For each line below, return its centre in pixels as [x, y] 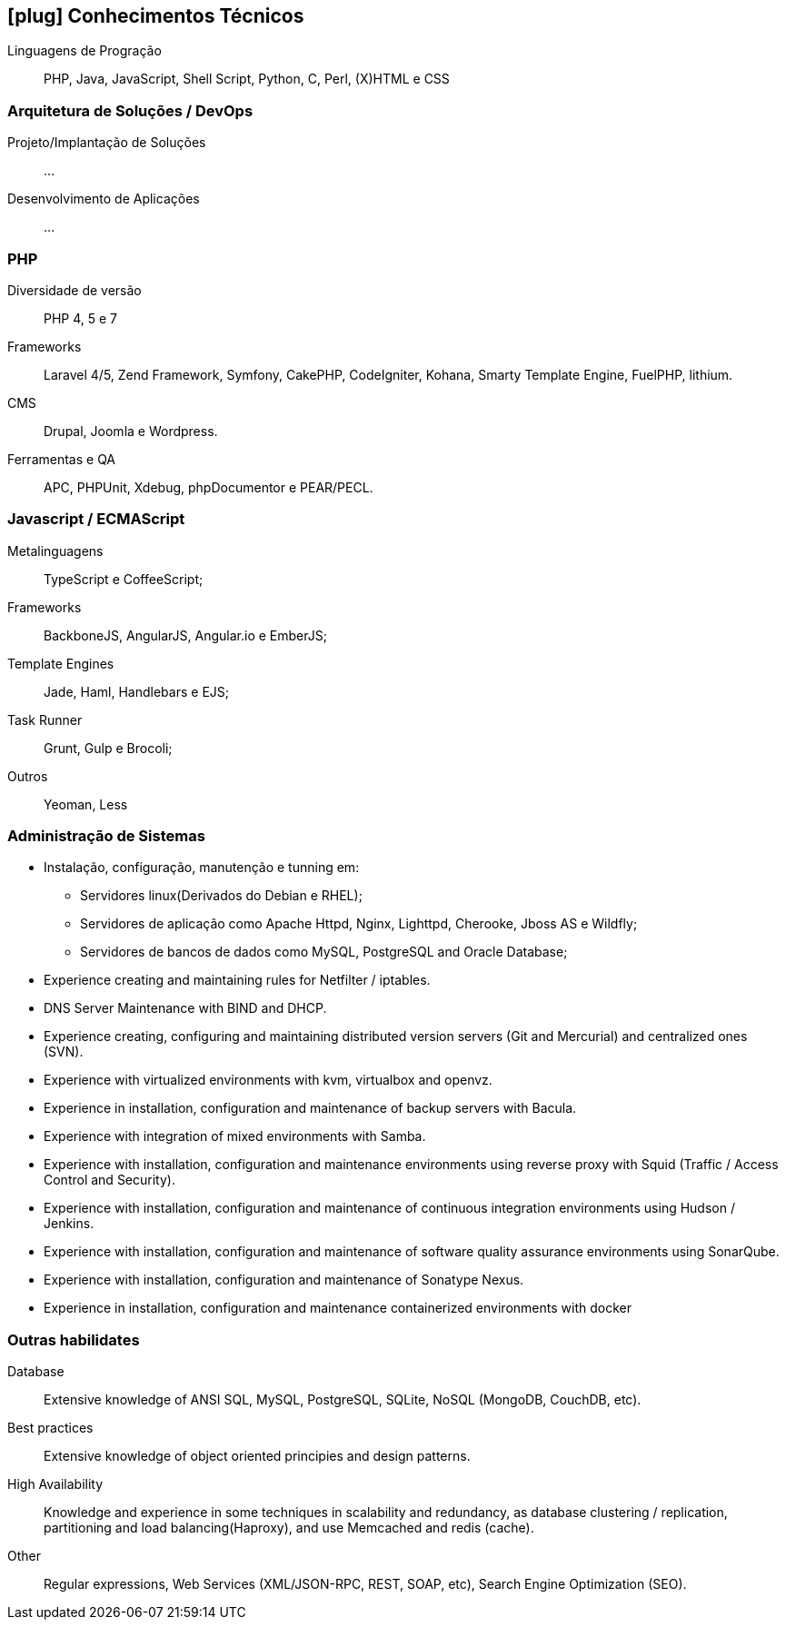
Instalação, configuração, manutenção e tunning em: [202, 868]
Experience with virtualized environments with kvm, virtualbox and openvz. [268, 1080]
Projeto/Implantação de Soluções [107, 143]
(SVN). [64, 1052]
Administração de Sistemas [106, 836]
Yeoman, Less [86, 804]
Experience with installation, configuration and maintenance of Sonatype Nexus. [284, 1280]
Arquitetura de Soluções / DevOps [130, 110]
